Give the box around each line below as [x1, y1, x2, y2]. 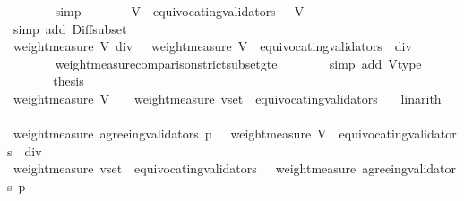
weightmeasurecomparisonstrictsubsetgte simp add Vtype [55, 54, 422, 72]
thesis [53, 71, 84, 90]
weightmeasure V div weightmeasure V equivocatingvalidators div [13, 37, 412, 55]
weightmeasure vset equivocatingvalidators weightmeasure [13, 159, 357, 178]
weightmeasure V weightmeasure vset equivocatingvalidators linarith [13, 88, 442, 107]
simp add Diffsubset [13, 19, 127, 38]
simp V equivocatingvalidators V [55, 2, 305, 20]
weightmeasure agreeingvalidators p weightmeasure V [13, 124, 327, 143]
